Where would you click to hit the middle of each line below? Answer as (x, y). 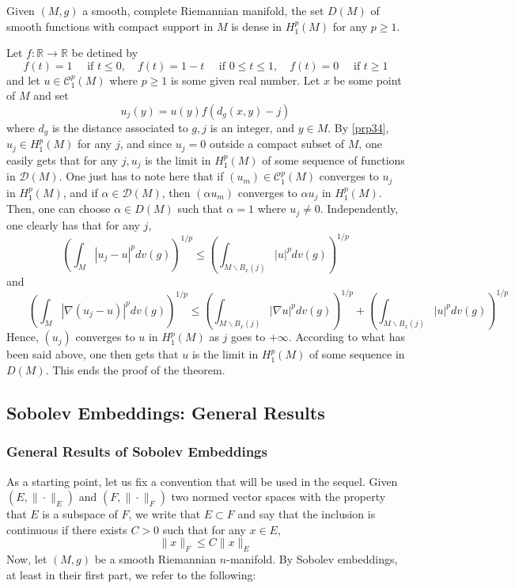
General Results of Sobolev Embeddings (137, 451)
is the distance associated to (120, 127)
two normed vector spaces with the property (278, 497)
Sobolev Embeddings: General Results (166, 413)
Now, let (27, 559)
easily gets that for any (62, 159)
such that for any (204, 529)
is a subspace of (80, 514)
